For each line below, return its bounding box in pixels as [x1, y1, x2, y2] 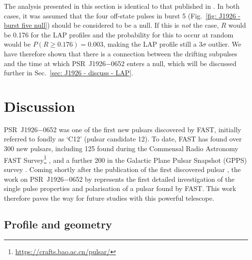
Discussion [4, 96, 75, 116]
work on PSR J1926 [4, 173, 64, 184]
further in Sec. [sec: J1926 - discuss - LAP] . [4, 68, 133, 78]
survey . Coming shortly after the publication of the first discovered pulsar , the [4, 164, 241, 174]
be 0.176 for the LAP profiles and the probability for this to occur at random [4, 29, 234, 39]
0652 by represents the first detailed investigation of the [69, 173, 235, 184]
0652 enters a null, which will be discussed [111, 58, 236, 68]
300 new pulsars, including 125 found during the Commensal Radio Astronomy [4, 143, 238, 154]
